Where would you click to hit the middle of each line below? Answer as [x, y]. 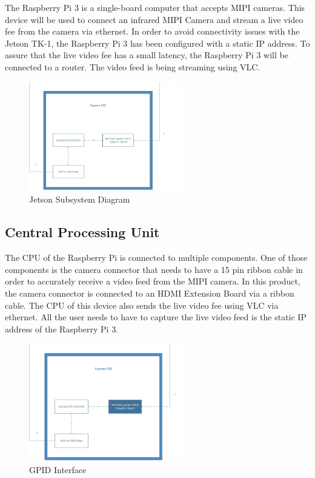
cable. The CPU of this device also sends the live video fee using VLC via [142, 305]
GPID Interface [58, 470]
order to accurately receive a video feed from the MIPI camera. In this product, [153, 281]
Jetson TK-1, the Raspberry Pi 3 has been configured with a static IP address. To [157, 43]
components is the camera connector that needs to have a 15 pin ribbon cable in [154, 269]
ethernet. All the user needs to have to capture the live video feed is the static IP [156, 317]
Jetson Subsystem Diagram [80, 199]
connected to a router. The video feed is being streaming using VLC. [133, 66]
